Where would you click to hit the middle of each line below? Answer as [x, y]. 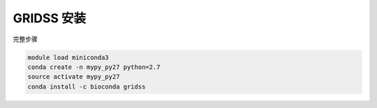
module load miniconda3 [68, 57]
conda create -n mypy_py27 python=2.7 [94, 67]
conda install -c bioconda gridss [87, 86]
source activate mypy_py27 [74, 77]
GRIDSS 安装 [50, 18]
